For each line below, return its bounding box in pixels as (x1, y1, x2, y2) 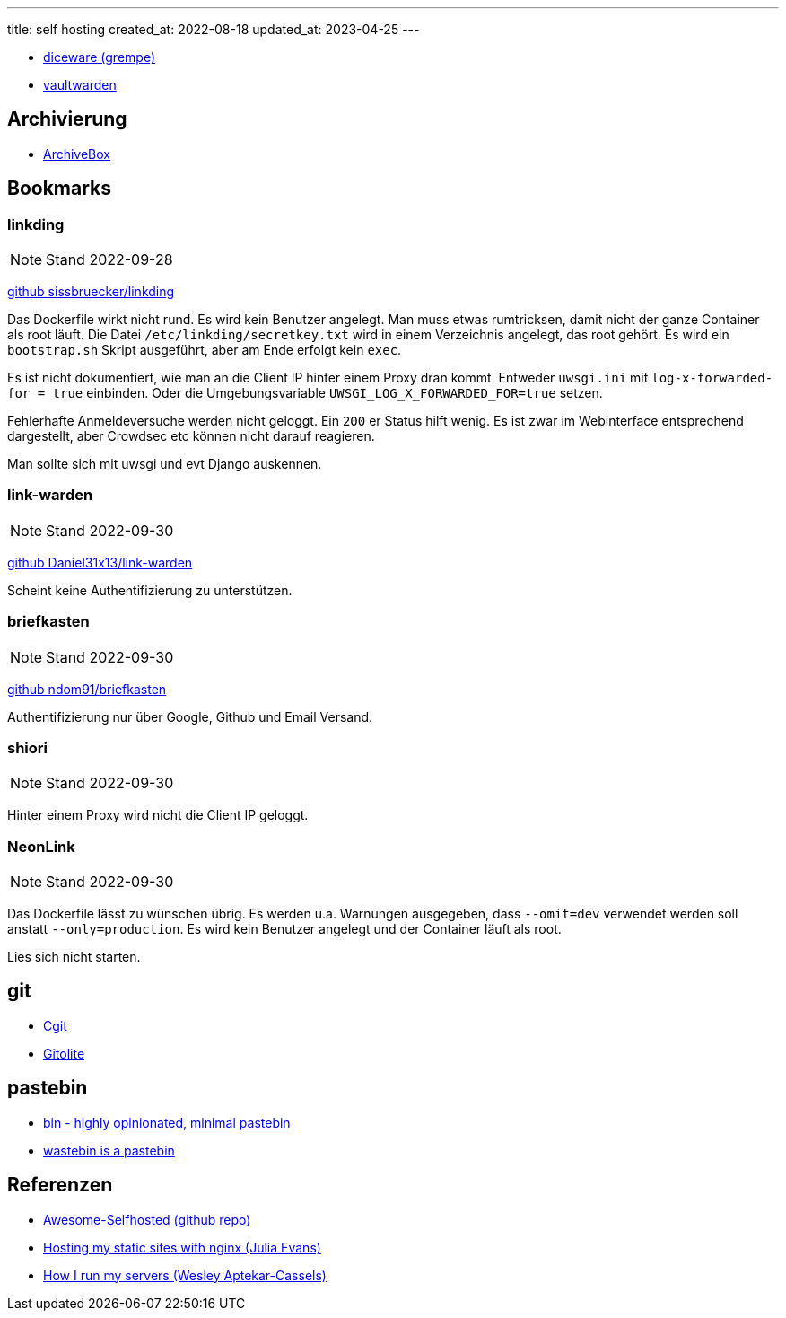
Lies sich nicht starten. (7, 949, 141, 965)
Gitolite (43, 1045, 85, 1061)
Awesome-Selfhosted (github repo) (43, 1211, 251, 1227)
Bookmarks (7, 177, 112, 200)
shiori (7, 738, 48, 757)
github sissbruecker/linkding (7, 284, 175, 300)
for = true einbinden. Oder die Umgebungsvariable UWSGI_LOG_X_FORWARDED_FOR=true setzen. (7, 385, 603, 401)
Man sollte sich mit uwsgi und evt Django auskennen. (7, 456, 322, 472)
